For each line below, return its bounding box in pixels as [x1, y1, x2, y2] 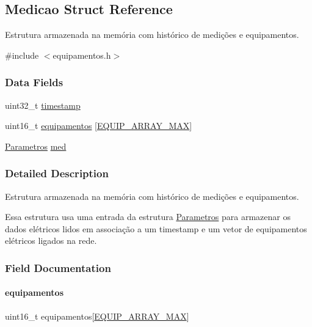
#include [5, 48, 39, 61]
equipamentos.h [53, 48, 111, 61]
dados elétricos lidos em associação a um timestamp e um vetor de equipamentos [5, 222, 307, 235]
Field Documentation [5, 260, 111, 275]
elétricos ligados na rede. [5, 234, 97, 247]
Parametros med [5, 139, 67, 152]
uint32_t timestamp [5, 98, 81, 111]
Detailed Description [5, 166, 109, 181]
